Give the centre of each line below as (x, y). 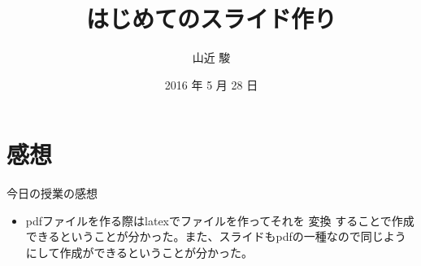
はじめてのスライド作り (211, 18)
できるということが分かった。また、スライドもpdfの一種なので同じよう (216, 236)
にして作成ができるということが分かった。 (139, 253)
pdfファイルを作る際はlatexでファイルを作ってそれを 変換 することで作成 (220, 220)
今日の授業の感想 (52, 193)
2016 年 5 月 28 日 (211, 84)
